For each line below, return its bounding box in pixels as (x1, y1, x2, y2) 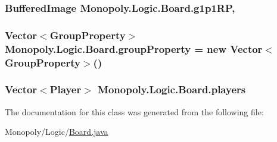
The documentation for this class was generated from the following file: (5, 105, 264, 118)
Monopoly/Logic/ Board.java (5, 125, 108, 138)
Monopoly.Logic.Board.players (98, 82, 246, 97)
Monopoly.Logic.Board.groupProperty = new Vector (5, 41, 263, 56)
